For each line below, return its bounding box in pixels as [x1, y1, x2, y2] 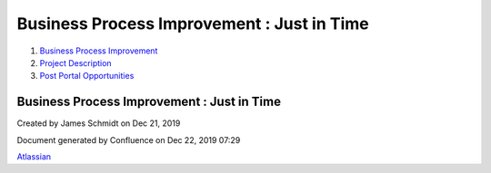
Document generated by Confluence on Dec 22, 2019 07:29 [16, 134, 241, 145]
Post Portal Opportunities [39, 71, 135, 82]
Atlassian [16, 151, 52, 162]
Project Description [39, 57, 113, 68]
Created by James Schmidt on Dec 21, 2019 [16, 118, 181, 129]
